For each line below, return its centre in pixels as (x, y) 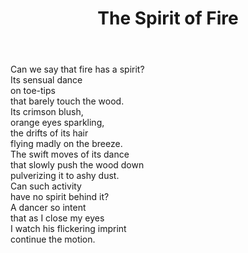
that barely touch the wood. (67, 101)
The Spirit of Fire (168, 18)
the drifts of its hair (49, 133)
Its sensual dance (46, 80)
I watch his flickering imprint (68, 229)
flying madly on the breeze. (66, 144)
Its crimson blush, (47, 112)
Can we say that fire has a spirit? (77, 69)
